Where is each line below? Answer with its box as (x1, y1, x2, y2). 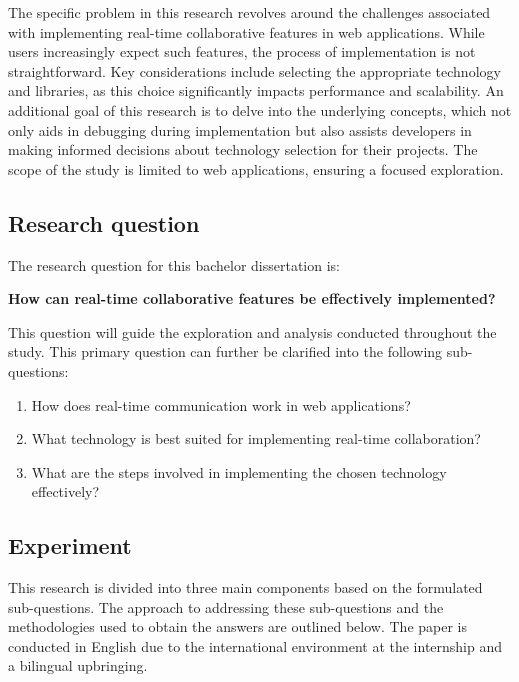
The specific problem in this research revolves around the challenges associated (8, 2, 491, 22)
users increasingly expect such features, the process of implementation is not (8, 41, 476, 62)
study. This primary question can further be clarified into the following (8, 341, 443, 362)
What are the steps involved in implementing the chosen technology (31, 461, 447, 482)
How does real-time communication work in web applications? (31, 394, 411, 415)
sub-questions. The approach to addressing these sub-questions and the (8, 596, 444, 617)
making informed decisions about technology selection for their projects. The (8, 139, 478, 160)
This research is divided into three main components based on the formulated (8, 577, 483, 598)
